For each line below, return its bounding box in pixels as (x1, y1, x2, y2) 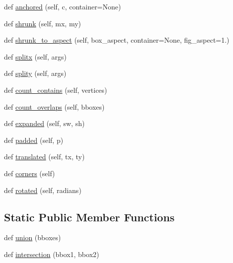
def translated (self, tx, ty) (4, 151, 85, 162)
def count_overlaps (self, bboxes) (4, 101, 105, 112)
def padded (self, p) (4, 134, 64, 145)
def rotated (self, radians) (4, 185, 81, 195)
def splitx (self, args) (4, 51, 67, 62)
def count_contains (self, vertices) (4, 84, 107, 95)
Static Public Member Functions (4, 209, 175, 224)
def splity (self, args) (4, 68, 67, 78)
